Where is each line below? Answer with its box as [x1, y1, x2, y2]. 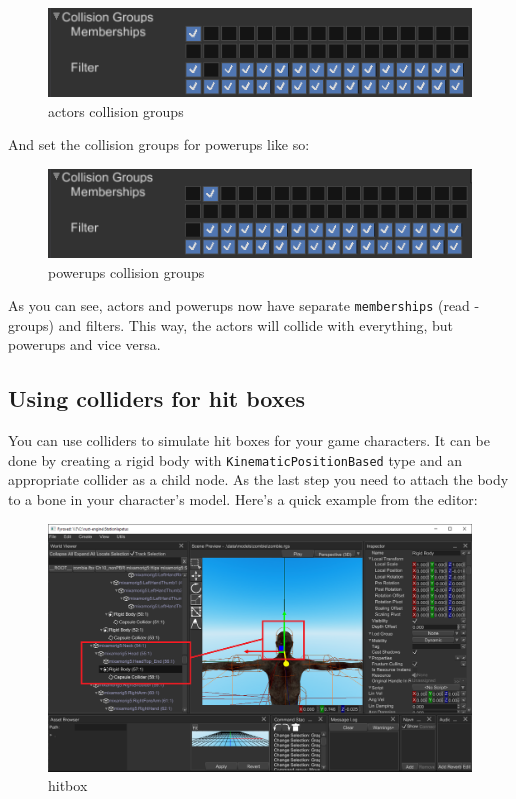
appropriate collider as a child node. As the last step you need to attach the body [8, 469, 509, 490]
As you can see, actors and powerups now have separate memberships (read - [8, 295, 480, 316]
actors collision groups [48, 100, 184, 121]
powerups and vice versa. [8, 334, 161, 355]
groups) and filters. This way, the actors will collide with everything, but [8, 314, 453, 335]
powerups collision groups [48, 261, 205, 282]
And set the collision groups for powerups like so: [8, 134, 310, 155]
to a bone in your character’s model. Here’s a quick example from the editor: [8, 488, 478, 509]
